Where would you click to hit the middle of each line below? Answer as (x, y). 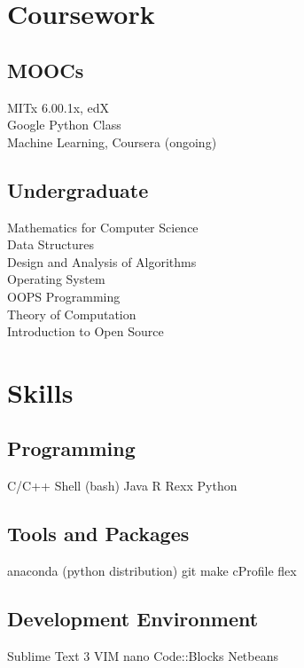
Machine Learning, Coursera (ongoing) (112, 141)
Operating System (56, 279)
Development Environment (133, 619)
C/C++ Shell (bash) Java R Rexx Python (122, 486)
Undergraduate (78, 189)
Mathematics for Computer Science (103, 227)
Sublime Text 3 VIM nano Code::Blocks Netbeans (143, 655)
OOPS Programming (64, 296)
